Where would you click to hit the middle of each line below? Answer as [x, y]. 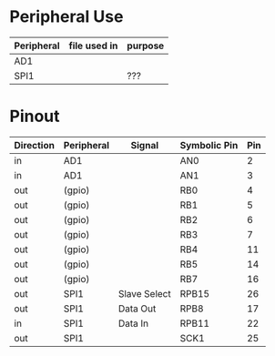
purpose [146, 46]
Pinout [35, 117]
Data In [133, 323]
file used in [93, 46]
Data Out [137, 309]
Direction [34, 145]
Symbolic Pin [209, 145]
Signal [145, 145]
